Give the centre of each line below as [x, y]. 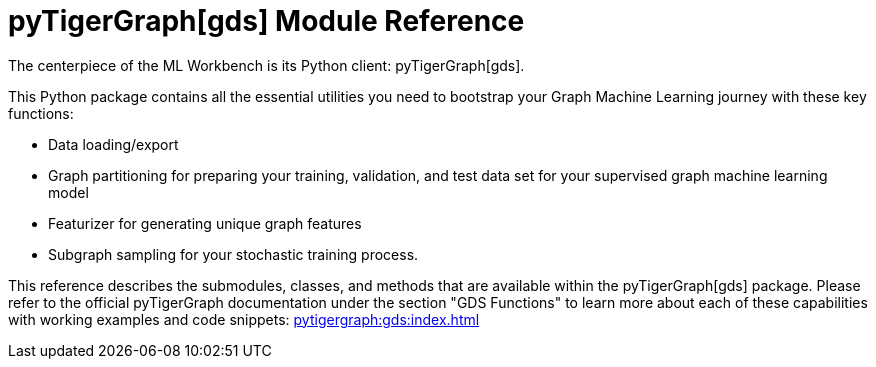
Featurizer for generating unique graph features [205, 223]
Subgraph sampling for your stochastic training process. [233, 254]
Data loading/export [113, 144]
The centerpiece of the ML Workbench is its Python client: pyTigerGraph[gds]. [266, 65]
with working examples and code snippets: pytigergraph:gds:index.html [244, 319]
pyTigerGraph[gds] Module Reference [266, 21]
